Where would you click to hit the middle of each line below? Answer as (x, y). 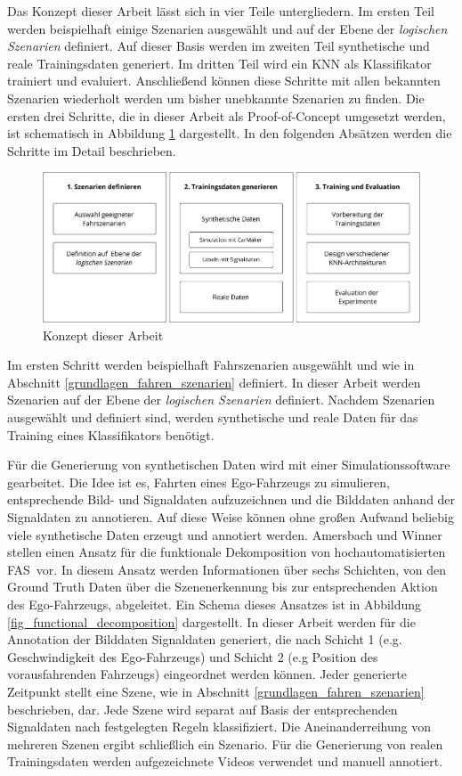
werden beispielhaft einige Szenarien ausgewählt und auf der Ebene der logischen (227, 28)
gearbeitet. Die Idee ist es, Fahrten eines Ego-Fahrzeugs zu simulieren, (199, 482)
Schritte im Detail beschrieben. (92, 150)
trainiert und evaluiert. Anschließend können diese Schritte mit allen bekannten (224, 81)
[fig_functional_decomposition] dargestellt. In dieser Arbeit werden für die (211, 621)
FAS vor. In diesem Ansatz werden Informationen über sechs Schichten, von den (227, 569)
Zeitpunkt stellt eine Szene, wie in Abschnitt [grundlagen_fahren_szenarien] (216, 691)
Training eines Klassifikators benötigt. (111, 434)
